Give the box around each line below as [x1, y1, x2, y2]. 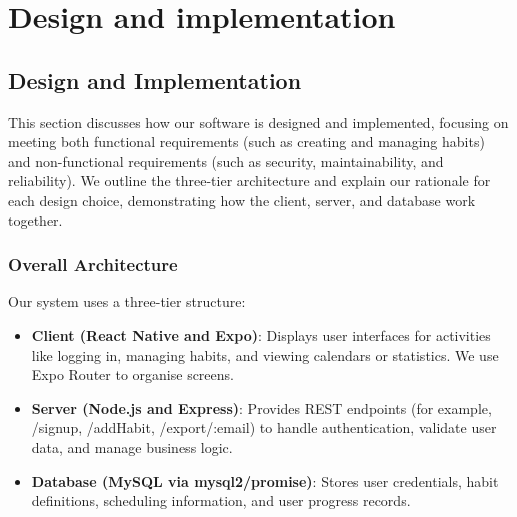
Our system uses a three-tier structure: [8, 291, 246, 312]
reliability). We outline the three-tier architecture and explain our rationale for [8, 170, 491, 191]
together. [8, 209, 63, 230]
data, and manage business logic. [31, 436, 233, 457]
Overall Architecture [8, 252, 178, 277]
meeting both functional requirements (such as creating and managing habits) [8, 131, 485, 152]
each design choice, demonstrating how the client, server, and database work [8, 189, 476, 210]
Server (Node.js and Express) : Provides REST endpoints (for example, [31, 397, 492, 418]
